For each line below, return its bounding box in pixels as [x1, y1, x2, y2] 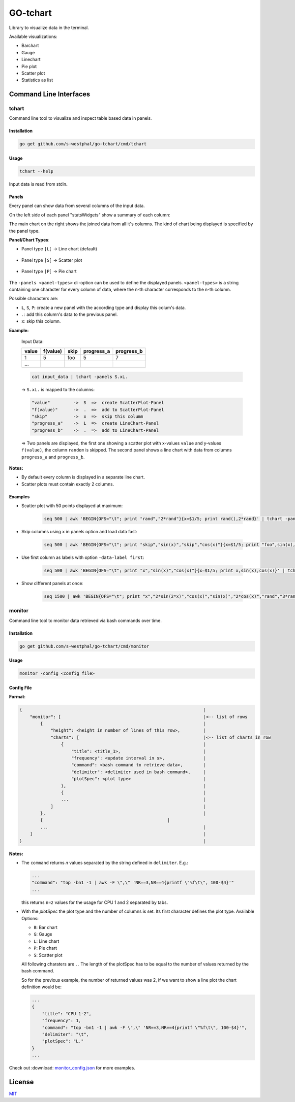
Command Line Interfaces [9, 90, 90, 99]
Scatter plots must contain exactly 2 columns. [21, 481, 114, 487]
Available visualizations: [9, 34, 58, 39]
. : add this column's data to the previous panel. [21, 311, 118, 317]
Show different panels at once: [21, 580, 84, 586]
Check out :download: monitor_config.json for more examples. [9, 1065, 135, 1071]
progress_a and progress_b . [21, 454, 85, 460]
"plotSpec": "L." [42, 1038, 84, 1044]
